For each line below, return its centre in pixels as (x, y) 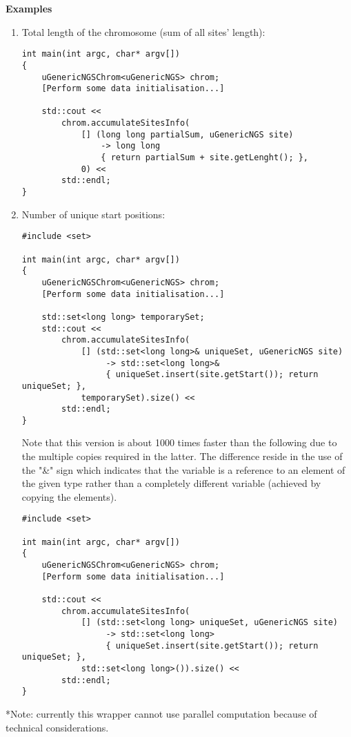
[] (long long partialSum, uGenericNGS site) (187, 134)
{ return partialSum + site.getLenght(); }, (205, 158)
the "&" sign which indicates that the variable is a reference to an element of (183, 469)
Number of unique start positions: (93, 214)
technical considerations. (57, 727)
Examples (29, 8)
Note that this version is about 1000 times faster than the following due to (179, 442)
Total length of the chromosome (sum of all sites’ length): (143, 31)
